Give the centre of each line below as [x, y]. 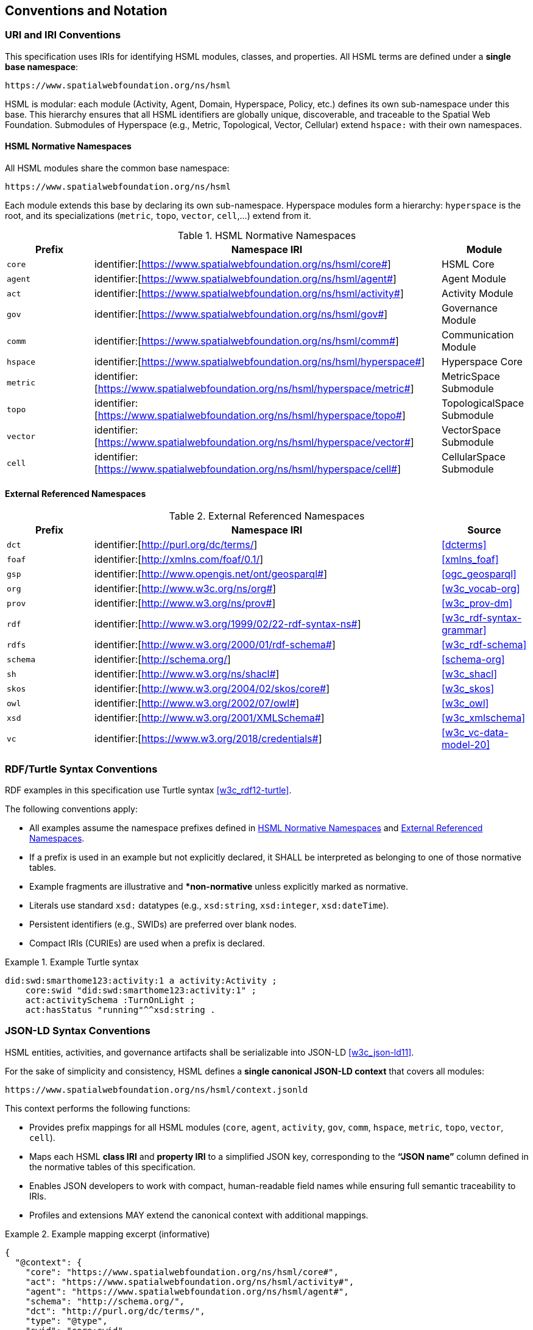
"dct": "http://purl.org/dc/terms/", [115, 1311]
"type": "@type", [66, 1321]
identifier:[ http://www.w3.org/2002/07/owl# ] [197, 703]
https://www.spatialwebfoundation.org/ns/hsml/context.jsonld [157, 1089]
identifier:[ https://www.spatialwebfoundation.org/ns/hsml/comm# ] [246, 341]
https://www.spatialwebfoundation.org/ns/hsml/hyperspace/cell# [248, 469]
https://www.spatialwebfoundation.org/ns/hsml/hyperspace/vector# [254, 442]
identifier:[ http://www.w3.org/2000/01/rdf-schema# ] [215, 645]
